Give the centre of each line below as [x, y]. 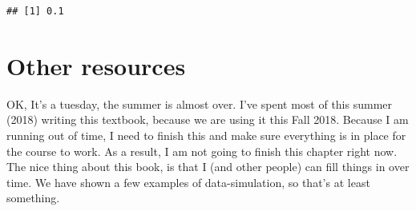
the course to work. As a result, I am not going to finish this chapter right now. [202, 151]
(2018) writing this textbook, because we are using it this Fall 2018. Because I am [208, 119]
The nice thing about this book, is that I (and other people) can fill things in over [208, 167]
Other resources [96, 65]
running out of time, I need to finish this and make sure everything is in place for [206, 135]
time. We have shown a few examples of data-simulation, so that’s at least [188, 182]
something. [33, 198]
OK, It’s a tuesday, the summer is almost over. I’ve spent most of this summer [200, 104]
